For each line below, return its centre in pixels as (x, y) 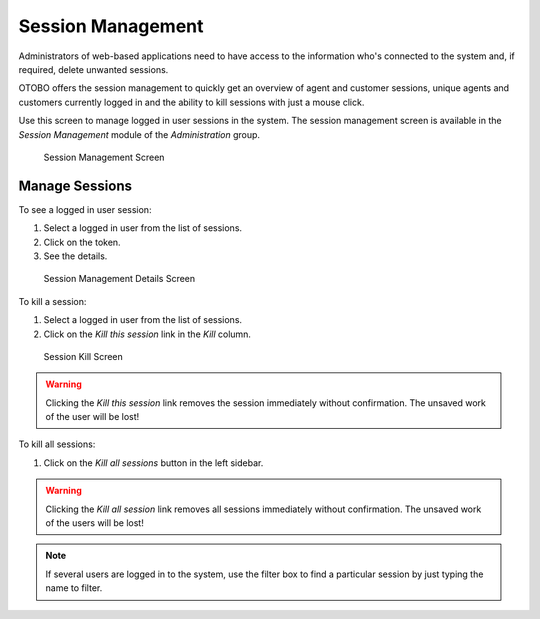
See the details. (75, 256)
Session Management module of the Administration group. (139, 134)
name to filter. (74, 588)
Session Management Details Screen (119, 279)
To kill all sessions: (57, 444)
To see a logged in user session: (85, 209)
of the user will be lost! (92, 417)
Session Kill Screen (83, 356)
